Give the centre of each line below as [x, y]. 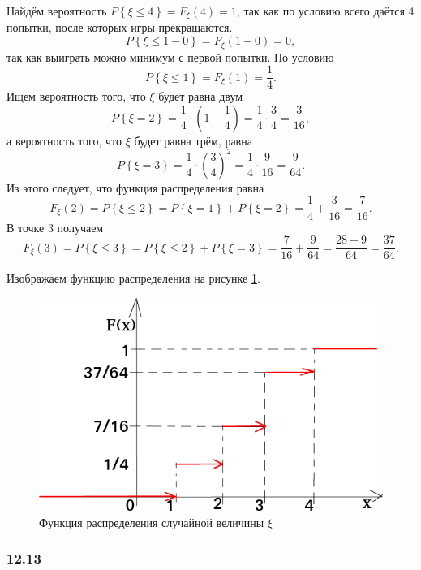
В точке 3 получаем [55, 227]
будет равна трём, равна [193, 140]
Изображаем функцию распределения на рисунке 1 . [133, 278]
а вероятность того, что [64, 140]
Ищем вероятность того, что [76, 96]
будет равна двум [201, 96]
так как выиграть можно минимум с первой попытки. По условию [170, 56]
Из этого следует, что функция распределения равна [135, 187]
